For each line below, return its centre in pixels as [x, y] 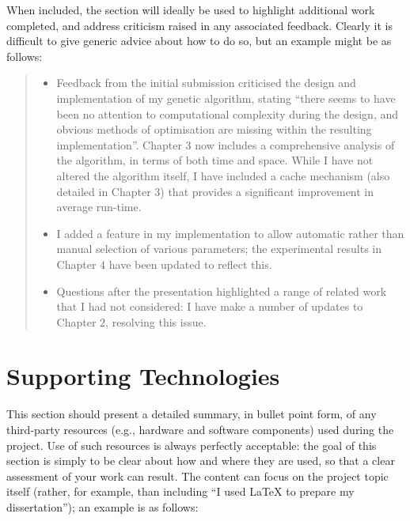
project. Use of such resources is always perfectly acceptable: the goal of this [192, 445]
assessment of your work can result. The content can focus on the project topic [197, 476]
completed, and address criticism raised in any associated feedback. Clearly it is [199, 25]
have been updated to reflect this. [190, 264]
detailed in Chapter [104, 191]
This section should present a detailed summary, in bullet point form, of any [192, 414]
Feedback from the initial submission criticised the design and [206, 83]
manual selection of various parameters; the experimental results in [219, 249]
